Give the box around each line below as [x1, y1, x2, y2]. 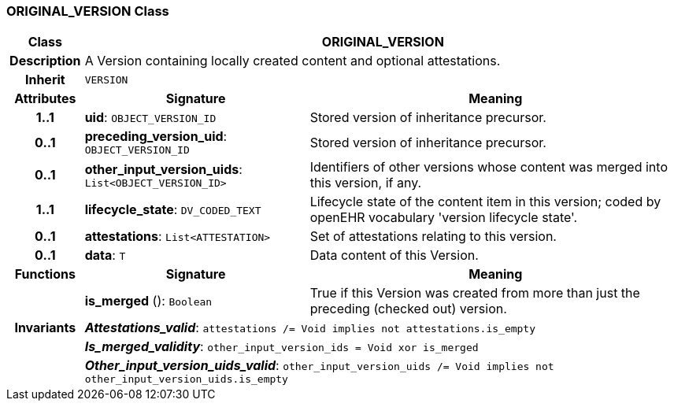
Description [9, 53, 81, 69]
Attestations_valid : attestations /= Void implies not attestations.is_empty [84, 320, 536, 336]
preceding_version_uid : [84, 128, 228, 145]
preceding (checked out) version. [309, 301, 507, 317]
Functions [14, 266, 76, 283]
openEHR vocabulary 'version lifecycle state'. [309, 209, 578, 226]
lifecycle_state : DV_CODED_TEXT [84, 202, 261, 218]
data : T [84, 247, 126, 264]
